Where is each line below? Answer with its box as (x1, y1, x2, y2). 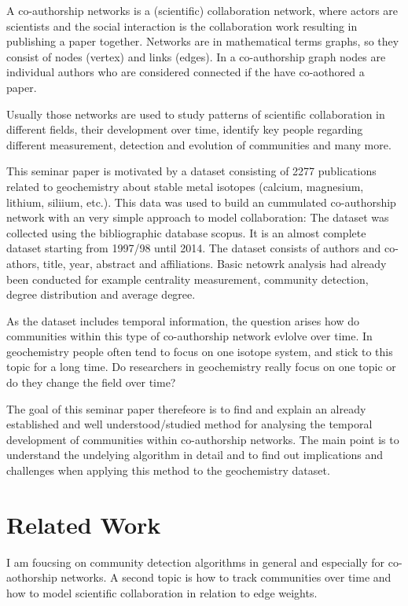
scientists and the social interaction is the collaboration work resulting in (6, 17, 358, 34)
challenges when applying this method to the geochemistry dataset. (6, 462, 330, 479)
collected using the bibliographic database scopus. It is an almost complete (6, 224, 366, 241)
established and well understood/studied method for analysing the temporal (6, 416, 373, 432)
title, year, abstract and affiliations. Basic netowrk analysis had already (42, 255, 387, 271)
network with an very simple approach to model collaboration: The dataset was (6, 209, 389, 226)
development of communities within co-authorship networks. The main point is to (6, 431, 399, 447)
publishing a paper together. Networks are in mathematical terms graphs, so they (6, 33, 399, 50)
